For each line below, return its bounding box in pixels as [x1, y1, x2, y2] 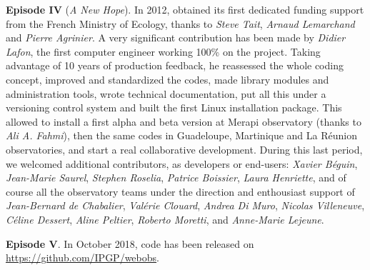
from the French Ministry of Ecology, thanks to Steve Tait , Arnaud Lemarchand [6, 16, 355, 31]
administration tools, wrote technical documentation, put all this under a [6, 86, 326, 101]
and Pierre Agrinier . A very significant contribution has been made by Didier [6, 30, 346, 45]
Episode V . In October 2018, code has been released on [6, 236, 254, 251]
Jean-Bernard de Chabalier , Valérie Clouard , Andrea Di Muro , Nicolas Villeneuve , [6, 198, 365, 213]
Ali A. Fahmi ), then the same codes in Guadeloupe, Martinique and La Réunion [6, 128, 357, 143]
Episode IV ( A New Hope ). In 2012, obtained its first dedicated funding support [6, 2, 364, 16]
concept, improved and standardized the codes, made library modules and [6, 71, 329, 86]
